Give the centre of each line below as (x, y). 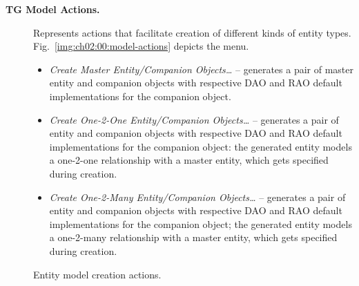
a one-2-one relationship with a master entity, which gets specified (189, 160)
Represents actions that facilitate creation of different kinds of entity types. (192, 32)
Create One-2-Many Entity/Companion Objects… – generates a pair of (197, 197)
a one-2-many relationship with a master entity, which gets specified (193, 237)
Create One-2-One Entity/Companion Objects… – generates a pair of (194, 119)
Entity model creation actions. (97, 274)
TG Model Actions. (53, 9)
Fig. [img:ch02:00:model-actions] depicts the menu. (141, 46)
